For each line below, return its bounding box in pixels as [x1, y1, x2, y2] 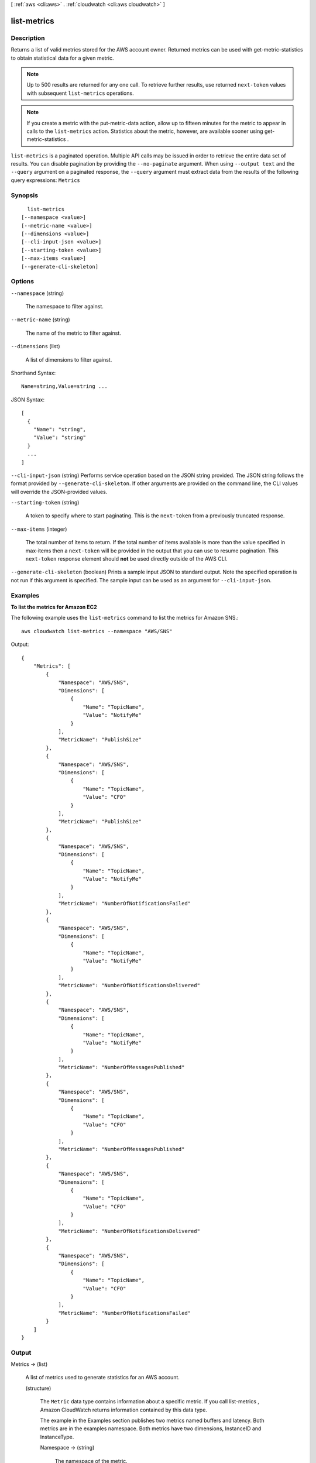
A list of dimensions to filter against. [25, 356, 112, 363]
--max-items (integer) [11, 526, 67, 533]
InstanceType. [40, 1433, 74, 1440]
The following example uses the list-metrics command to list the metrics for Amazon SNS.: [11, 614, 239, 621]
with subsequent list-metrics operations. [26, 90, 134, 97]
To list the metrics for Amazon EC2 [11, 603, 98, 610]
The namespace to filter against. [25, 303, 104, 310]
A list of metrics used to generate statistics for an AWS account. [25, 1374, 180, 1381]
